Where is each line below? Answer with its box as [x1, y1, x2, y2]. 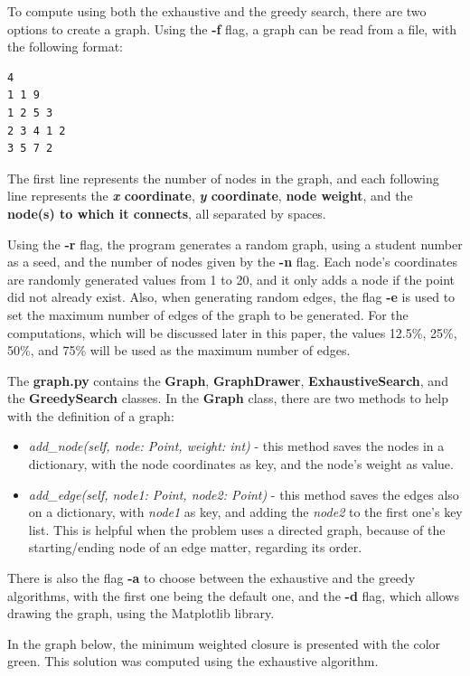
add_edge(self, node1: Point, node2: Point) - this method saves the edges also [28, 484, 459, 503]
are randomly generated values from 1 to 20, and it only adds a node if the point [7, 269, 455, 288]
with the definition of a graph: [7, 406, 174, 425]
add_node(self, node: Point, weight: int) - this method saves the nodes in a [28, 437, 445, 455]
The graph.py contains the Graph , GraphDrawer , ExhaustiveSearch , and [7, 371, 448, 390]
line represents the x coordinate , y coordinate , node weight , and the [7, 186, 413, 205]
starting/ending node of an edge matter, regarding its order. [28, 538, 362, 557]
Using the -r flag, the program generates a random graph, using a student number [7, 234, 463, 253]
